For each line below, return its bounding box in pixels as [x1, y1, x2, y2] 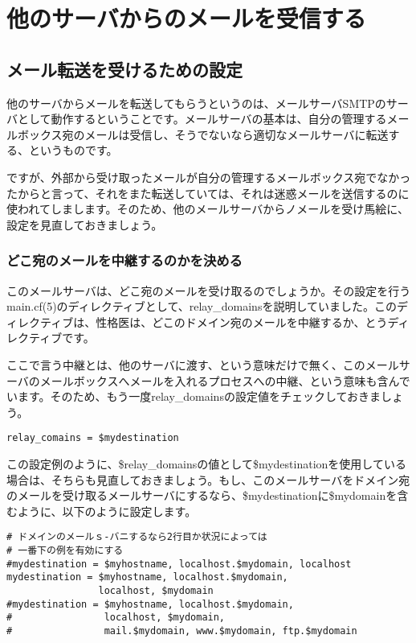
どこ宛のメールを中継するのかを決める [6, 250, 243, 270]
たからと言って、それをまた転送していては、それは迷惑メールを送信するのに [6, 184, 410, 201]
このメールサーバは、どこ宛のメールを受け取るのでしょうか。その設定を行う [6, 282, 411, 299]
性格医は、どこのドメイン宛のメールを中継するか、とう [96, 313, 388, 330]
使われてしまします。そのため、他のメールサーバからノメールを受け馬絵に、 [6, 200, 409, 217]
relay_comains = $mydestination [6, 432, 179, 444]
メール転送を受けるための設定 [6, 56, 243, 81]
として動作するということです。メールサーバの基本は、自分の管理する [17, 110, 387, 127]
